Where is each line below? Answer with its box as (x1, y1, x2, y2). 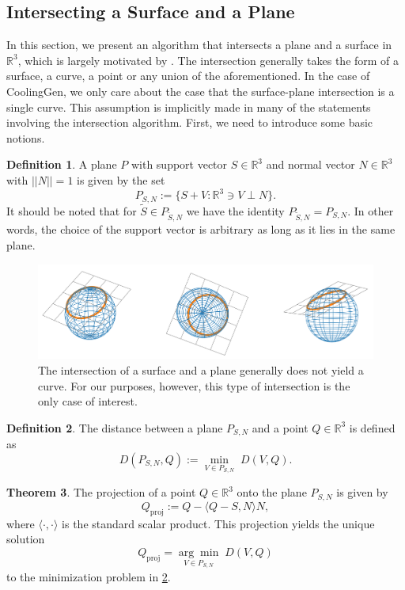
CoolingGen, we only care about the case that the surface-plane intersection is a (6, 82, 395, 99)
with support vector (131, 156, 228, 173)
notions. (6, 129, 45, 146)
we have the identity (186, 202, 285, 219)
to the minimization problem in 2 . (6, 568, 171, 584)
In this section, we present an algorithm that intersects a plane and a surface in (6, 36, 392, 53)
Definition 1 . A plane (6, 156, 117, 173)
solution (6, 531, 45, 547)
